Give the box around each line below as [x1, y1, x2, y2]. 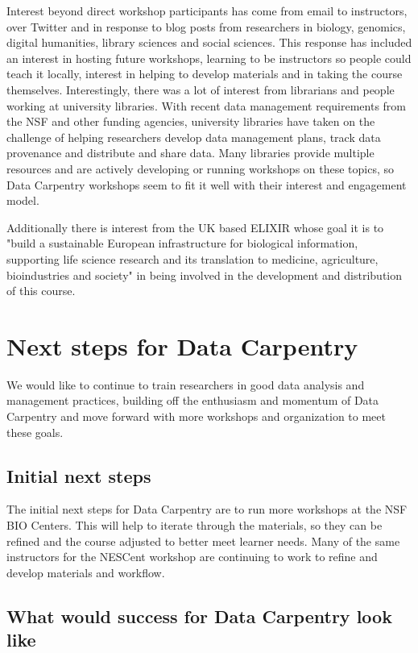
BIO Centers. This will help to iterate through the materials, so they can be [6, 516, 383, 533]
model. [6, 192, 39, 209]
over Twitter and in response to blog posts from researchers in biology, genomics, [6, 18, 406, 35]
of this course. [6, 282, 76, 299]
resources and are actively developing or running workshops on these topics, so [6, 160, 395, 177]
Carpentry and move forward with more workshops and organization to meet [6, 408, 386, 424]
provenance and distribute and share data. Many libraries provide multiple [6, 144, 375, 161]
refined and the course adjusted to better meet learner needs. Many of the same [6, 532, 400, 549]
